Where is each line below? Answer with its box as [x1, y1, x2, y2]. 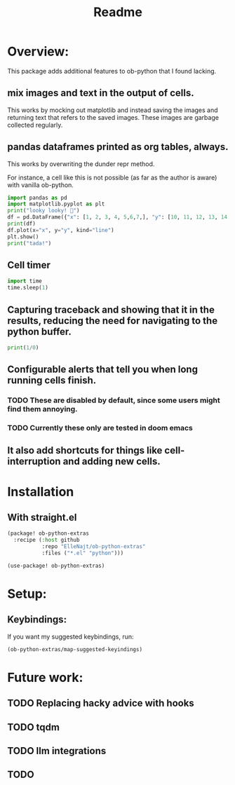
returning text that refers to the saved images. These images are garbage [7, 113, 220, 121]
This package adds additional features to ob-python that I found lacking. [7, 67, 217, 75]
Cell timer [7, 259, 51, 271]
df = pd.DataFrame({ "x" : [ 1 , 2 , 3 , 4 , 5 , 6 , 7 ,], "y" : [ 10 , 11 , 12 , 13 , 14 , [7, 214, 231, 221]
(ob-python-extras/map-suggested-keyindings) [7, 646, 142, 653]
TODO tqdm [7, 721, 60, 733]
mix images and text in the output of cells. [7, 87, 194, 99]
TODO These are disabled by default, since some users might [7, 395, 221, 405]
